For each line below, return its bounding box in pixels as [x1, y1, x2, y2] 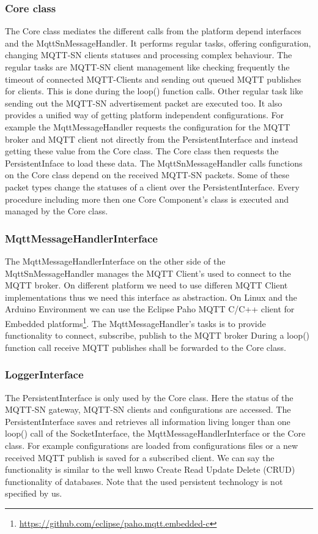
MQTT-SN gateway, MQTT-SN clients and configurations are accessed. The [5, 403, 291, 416]
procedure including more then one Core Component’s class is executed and [5, 192, 289, 205]
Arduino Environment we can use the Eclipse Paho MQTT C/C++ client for [5, 303, 295, 315]
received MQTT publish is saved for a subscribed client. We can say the [5, 451, 275, 464]
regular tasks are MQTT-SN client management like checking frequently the [5, 61, 290, 73]
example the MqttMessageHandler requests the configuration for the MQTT [5, 120, 290, 133]
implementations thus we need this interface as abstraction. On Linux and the [5, 290, 297, 303]
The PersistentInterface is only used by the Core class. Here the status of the [5, 391, 294, 404]
